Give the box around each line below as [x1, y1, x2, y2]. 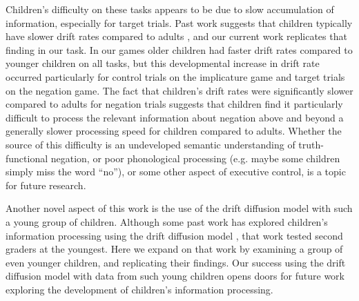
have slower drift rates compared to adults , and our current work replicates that [6, 29, 347, 43]
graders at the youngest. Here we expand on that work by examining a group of [6, 242, 343, 256]
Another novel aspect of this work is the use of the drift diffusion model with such [6, 201, 353, 215]
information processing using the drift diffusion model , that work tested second [6, 228, 343, 242]
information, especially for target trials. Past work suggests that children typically [6, 15, 353, 30]
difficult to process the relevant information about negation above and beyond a [6, 110, 344, 124]
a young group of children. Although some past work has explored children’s [6, 214, 328, 229]
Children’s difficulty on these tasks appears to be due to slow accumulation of [6, 2, 334, 16]
